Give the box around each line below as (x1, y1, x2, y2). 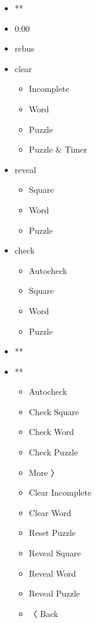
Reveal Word (29, 567, 76, 579)
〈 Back (29, 607, 58, 619)
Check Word (29, 425, 75, 438)
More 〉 (29, 466, 59, 478)
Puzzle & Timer (29, 143, 88, 156)
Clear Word (29, 506, 72, 518)
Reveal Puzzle (29, 587, 80, 600)
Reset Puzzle (29, 526, 76, 539)
